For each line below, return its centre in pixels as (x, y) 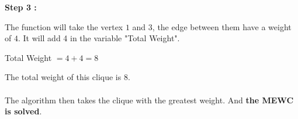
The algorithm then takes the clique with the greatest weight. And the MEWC (149, 100)
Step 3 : (21, 7)
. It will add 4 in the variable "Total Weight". (99, 38)
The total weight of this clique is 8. (67, 77)
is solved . (23, 111)
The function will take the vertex (64, 26)
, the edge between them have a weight (222, 26)
